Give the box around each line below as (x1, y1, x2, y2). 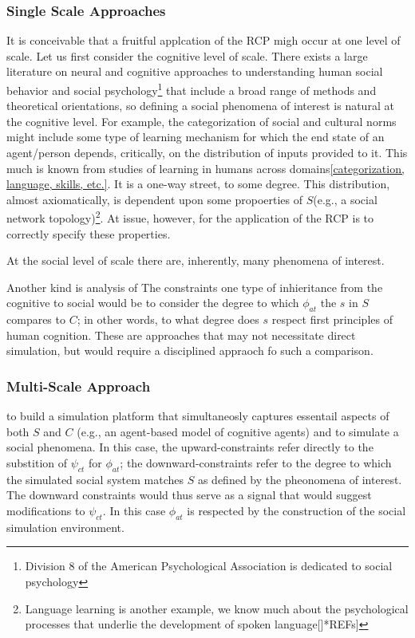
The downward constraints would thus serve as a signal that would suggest (6, 486, 372, 503)
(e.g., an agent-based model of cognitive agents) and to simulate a (77, 423, 399, 439)
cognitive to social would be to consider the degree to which (6, 294, 299, 311)
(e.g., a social (313, 191, 377, 207)
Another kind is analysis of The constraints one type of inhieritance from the (6, 278, 383, 295)
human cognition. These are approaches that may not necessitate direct (6, 326, 356, 343)
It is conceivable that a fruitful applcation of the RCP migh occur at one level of (6, 32, 401, 49)
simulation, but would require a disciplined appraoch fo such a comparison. (6, 342, 373, 359)
